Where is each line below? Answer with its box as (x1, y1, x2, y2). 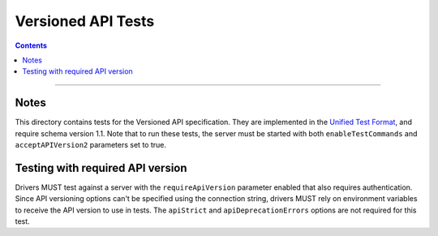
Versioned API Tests (15, 12, 155, 30)
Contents (15, 41, 48, 50)
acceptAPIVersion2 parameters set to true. (15, 140, 166, 150)
